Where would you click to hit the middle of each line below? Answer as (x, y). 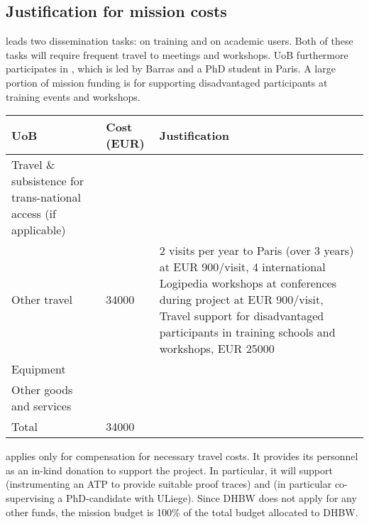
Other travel (42, 300)
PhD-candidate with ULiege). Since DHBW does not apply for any (211, 497)
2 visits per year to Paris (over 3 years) (257, 251)
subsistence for (48, 181)
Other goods (42, 390)
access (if (34, 214)
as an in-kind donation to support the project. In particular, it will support (169, 470)
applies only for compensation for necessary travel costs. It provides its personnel (182, 456)
